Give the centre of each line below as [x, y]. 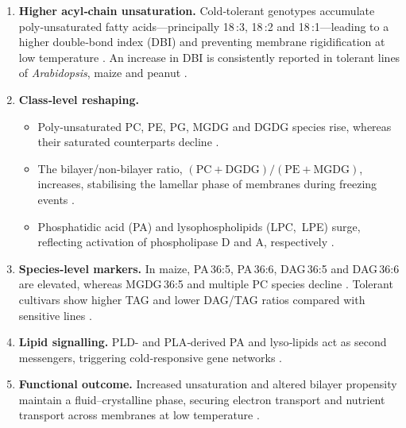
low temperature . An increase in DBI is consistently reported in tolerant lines [209, 57]
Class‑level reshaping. [79, 99]
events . [56, 199]
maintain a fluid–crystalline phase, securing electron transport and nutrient [202, 399]
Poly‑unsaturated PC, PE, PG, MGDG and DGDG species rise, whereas [215, 126]
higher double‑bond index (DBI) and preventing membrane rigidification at [202, 42]
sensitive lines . [55, 315]
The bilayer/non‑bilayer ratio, [110, 168]
